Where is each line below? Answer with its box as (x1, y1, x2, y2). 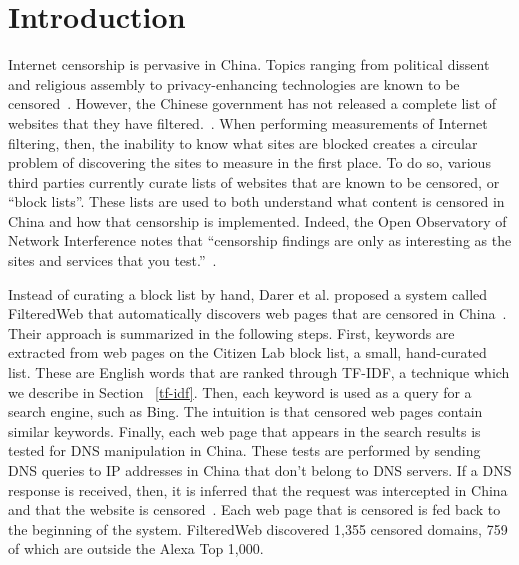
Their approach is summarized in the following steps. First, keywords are (8, 322, 455, 343)
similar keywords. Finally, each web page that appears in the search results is (8, 420, 481, 441)
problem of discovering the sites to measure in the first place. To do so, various (8, 152, 491, 173)
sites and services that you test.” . (8, 250, 217, 271)
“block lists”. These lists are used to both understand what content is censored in (8, 191, 505, 212)
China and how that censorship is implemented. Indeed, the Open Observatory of (8, 210, 507, 231)
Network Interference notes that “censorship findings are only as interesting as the (8, 230, 512, 251)
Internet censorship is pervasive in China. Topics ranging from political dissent (8, 54, 490, 75)
